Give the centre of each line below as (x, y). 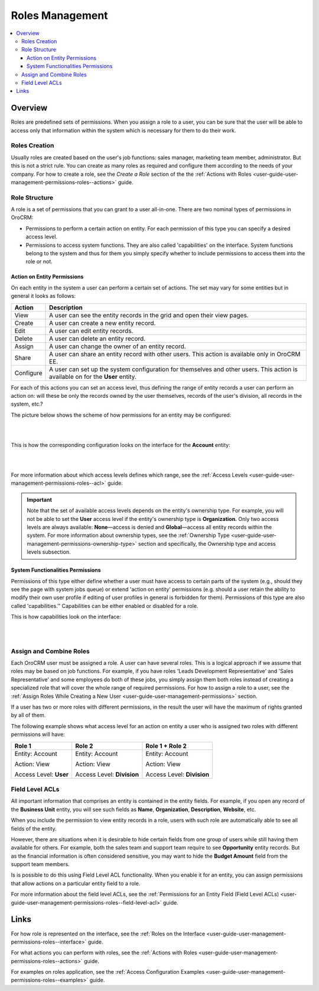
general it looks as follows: (43, 296)
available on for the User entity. (93, 377)
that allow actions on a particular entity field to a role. (76, 883)
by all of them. (28, 715)
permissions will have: (38, 735)
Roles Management (60, 15)
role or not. (39, 262)
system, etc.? (27, 404)
